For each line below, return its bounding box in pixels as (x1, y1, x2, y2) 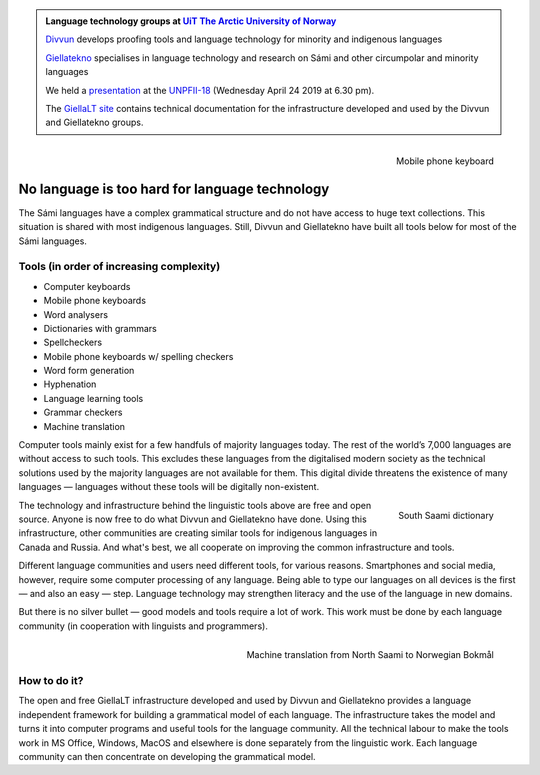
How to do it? (18, 674, 84, 688)
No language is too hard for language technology (18, 180, 330, 197)
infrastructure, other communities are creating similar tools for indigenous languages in (18, 527, 378, 539)
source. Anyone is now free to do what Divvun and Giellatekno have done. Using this (18, 513, 367, 525)
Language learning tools (43, 392, 144, 404)
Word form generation (43, 365, 135, 377)
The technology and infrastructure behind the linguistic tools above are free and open (18, 499, 372, 511)
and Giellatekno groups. (45, 116, 144, 129)
